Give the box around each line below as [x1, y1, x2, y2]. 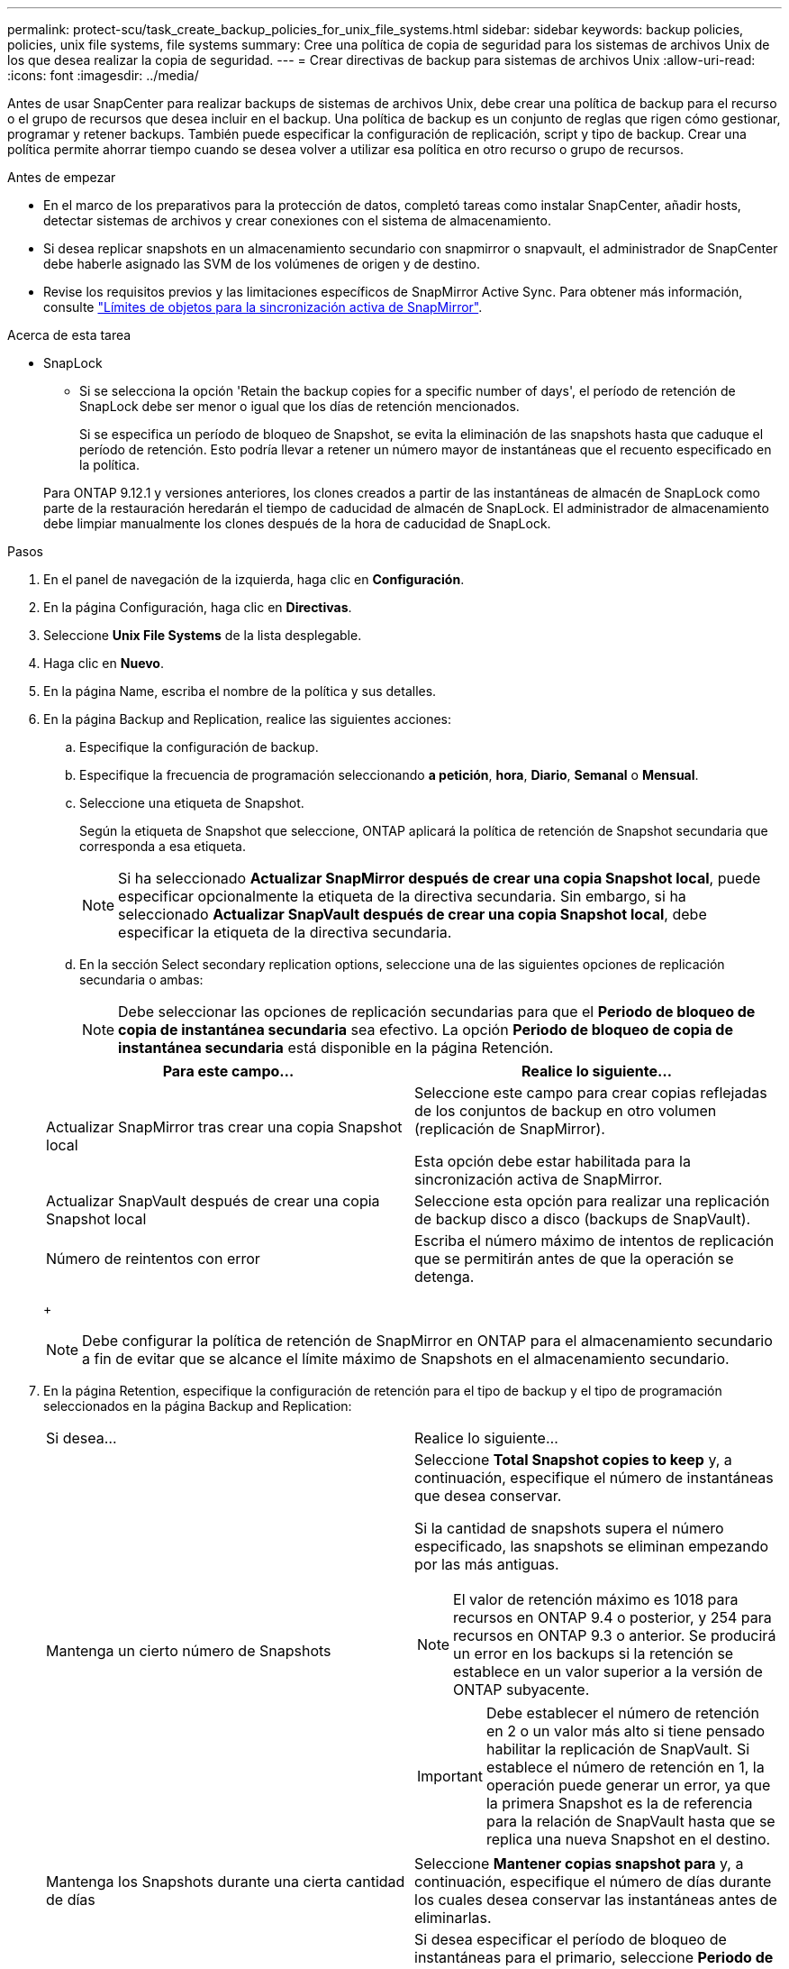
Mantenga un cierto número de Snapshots [46, 1642, 331, 1660]
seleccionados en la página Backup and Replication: [43, 1398, 352, 1414]
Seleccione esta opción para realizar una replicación [414, 1192, 770, 1210]
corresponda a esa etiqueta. [79, 838, 246, 854]
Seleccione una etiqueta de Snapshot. [79, 795, 304, 810]
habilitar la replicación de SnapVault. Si [485, 1740, 750, 1758]
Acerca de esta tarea [7, 327, 131, 343]
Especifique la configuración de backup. [79, 739, 319, 755]
